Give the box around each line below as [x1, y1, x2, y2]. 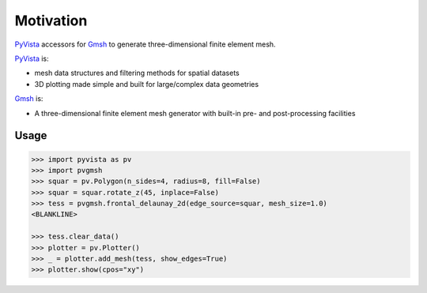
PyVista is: [14, 54, 49, 63]
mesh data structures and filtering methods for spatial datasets [34, 68, 240, 78]
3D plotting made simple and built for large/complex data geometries [34, 79, 259, 88]
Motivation [14, 12, 88, 29]
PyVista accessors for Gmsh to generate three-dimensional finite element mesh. [14, 39, 276, 49]
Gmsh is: [14, 94, 43, 103]
